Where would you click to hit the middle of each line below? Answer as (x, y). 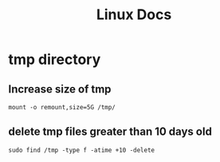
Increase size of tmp (60, 89)
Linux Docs (134, 15)
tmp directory (55, 59)
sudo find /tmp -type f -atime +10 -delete (82, 150)
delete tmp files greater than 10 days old (110, 132)
